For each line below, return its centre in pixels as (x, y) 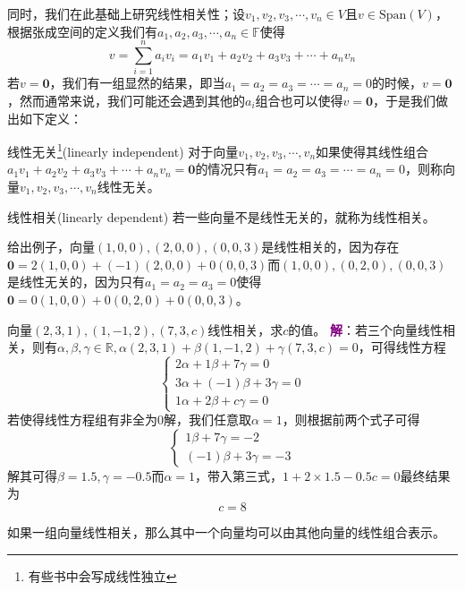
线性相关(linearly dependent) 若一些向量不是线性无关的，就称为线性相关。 (221, 216)
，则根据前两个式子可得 (351, 420)
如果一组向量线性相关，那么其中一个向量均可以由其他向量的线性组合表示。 (226, 532)
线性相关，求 (245, 329)
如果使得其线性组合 (372, 151)
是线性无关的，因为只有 (76, 282)
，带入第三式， (239, 475)
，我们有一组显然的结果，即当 (137, 83)
